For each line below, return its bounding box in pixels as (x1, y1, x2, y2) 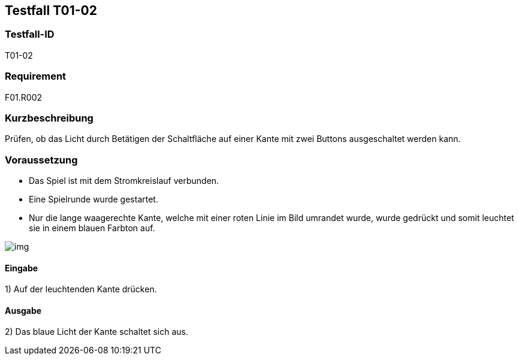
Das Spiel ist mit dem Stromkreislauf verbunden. (29, 176, 219, 186)
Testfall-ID (5, 28, 55, 41)
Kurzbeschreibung (5, 111, 93, 124)
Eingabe (5, 262, 38, 273)
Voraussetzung (5, 153, 78, 166)
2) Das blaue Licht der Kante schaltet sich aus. (5, 326, 189, 337)
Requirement (5, 70, 67, 83)
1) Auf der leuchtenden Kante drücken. (5, 284, 157, 295)
